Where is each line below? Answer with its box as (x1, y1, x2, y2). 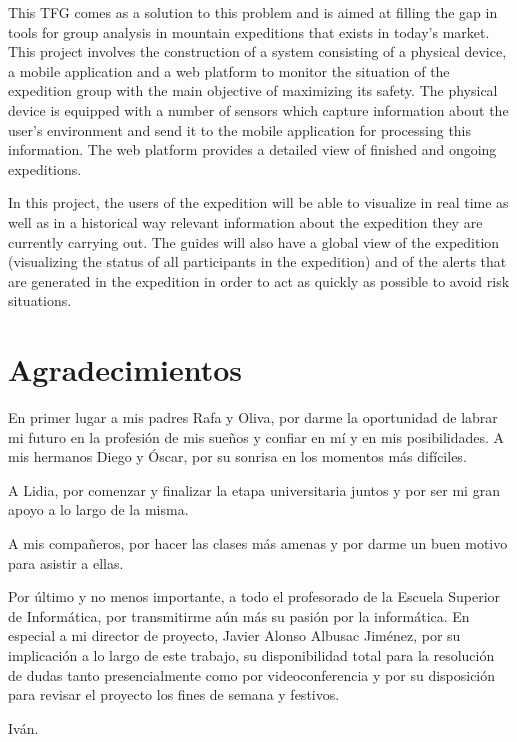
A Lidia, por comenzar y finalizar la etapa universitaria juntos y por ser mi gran (8, 479, 500, 500)
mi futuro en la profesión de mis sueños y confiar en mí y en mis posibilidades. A (8, 426, 505, 447)
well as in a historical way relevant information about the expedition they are (8, 211, 483, 232)
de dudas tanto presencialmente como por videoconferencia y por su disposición (8, 664, 496, 685)
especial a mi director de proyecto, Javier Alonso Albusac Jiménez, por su (8, 625, 461, 646)
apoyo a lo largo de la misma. (8, 499, 189, 520)
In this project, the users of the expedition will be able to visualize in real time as (8, 192, 509, 213)
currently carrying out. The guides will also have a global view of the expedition (8, 231, 500, 252)
